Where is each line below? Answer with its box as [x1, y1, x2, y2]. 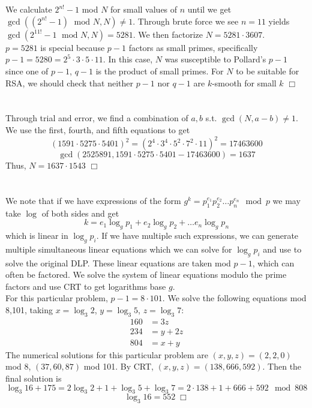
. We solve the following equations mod [162, 292, 307, 304]
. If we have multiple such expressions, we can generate [96, 229, 299, 241]
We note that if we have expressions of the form [5, 194, 181, 206]
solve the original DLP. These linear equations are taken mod [5, 256, 231, 269]
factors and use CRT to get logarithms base [5, 280, 166, 292]
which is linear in [5, 229, 68, 241]
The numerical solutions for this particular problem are [5, 348, 209, 361]
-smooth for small [212, 76, 277, 89]
